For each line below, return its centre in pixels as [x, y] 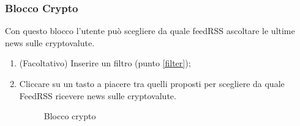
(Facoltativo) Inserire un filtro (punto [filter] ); [105, 63]
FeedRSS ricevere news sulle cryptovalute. [98, 95]
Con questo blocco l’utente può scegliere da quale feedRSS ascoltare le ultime [150, 31]
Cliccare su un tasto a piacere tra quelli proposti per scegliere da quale [152, 83]
